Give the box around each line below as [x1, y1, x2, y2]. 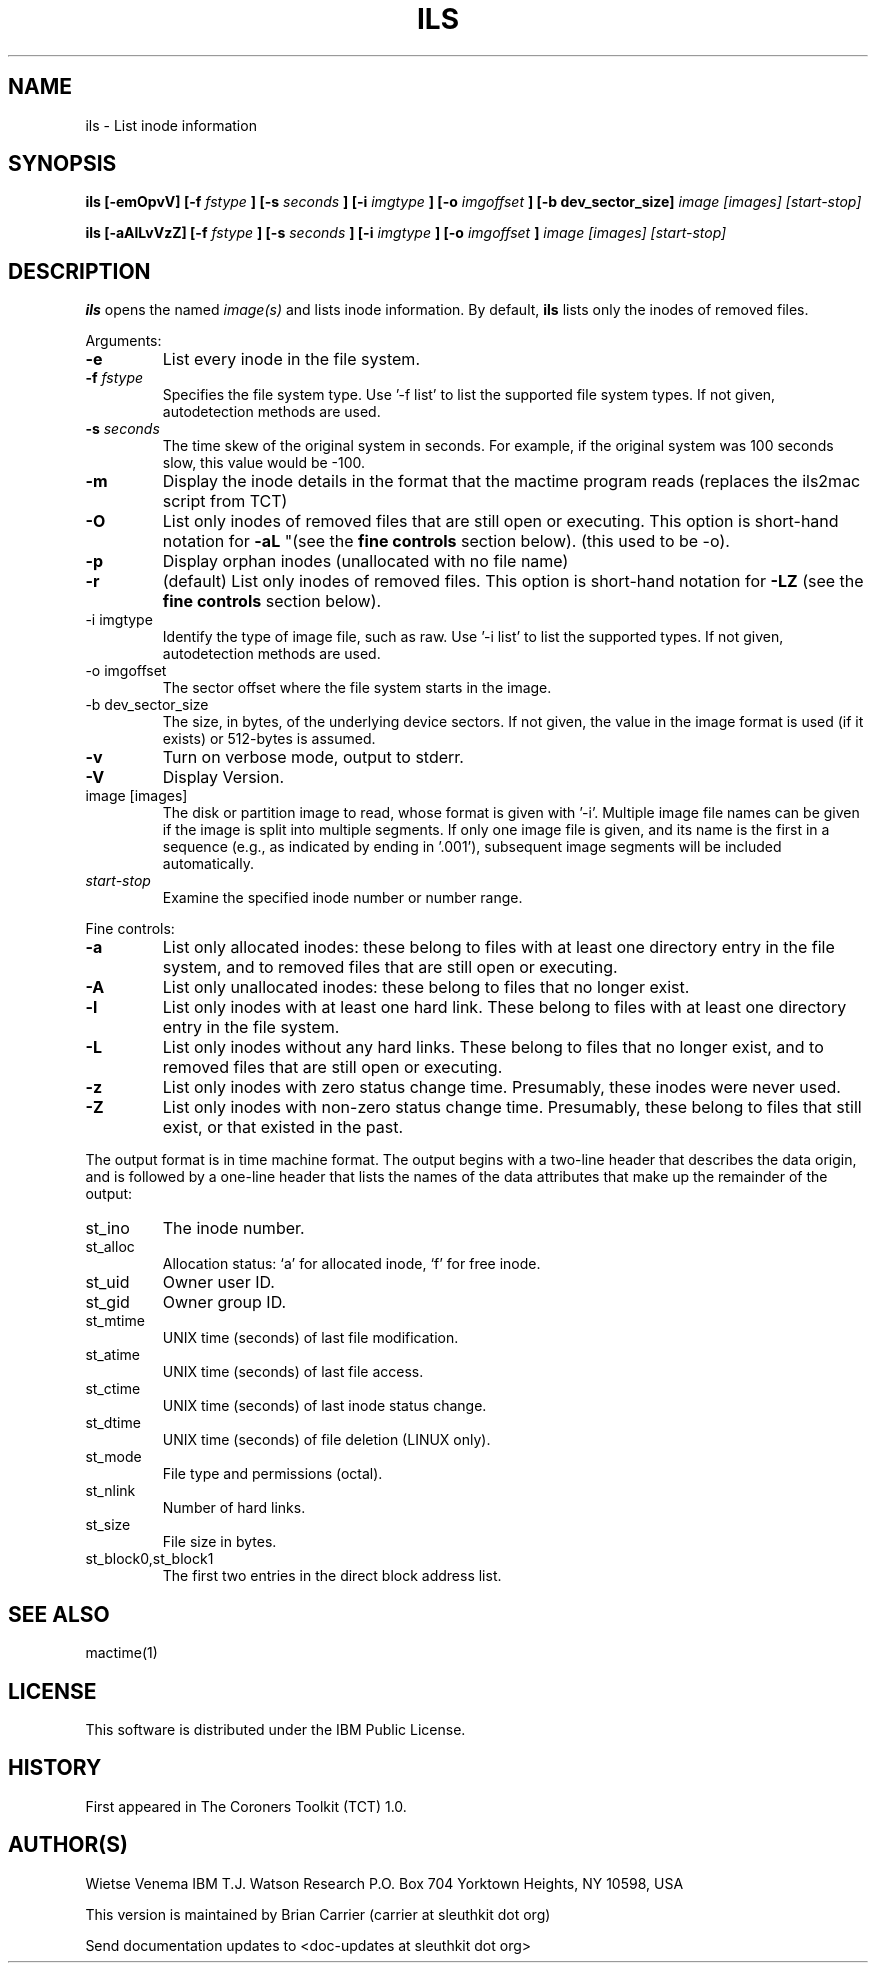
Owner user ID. [162, 1272, 275, 1293]
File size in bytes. [162, 1533, 277, 1551]
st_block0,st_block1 [85, 1550, 214, 1568]
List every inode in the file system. [162, 349, 420, 370]
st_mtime [85, 1312, 145, 1330]
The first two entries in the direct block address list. [162, 1567, 502, 1585]
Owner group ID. [162, 1292, 287, 1313]
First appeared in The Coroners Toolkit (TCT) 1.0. [85, 1797, 407, 1815]
